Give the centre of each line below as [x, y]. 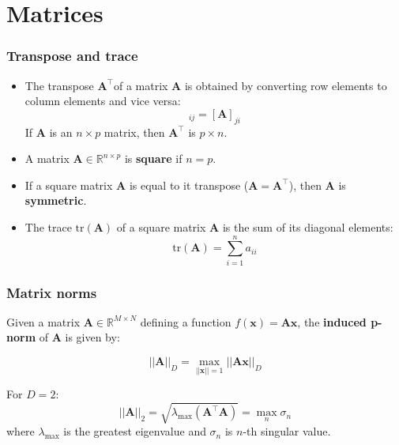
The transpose [59, 85]
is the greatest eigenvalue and [135, 431]
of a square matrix [161, 226]
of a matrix [141, 85]
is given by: [92, 337]
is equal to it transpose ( [189, 185]
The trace [48, 226]
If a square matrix [69, 185]
